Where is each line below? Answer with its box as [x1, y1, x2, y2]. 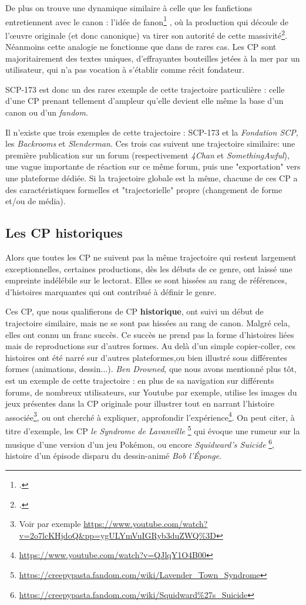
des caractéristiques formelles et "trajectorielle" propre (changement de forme [5, 183, 283, 195]
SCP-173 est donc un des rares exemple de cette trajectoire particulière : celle [5, 83, 285, 95]
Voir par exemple [19, 518, 81, 530]
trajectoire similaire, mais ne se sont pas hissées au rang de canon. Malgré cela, [5, 316, 290, 329]
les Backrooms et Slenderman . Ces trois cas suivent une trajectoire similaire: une [5, 137, 295, 150]
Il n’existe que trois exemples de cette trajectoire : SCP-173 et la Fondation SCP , [5, 126, 298, 138]
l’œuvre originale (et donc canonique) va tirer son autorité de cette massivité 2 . [5, 27, 287, 41]
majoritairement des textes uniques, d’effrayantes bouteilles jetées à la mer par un [5, 52, 300, 64]
